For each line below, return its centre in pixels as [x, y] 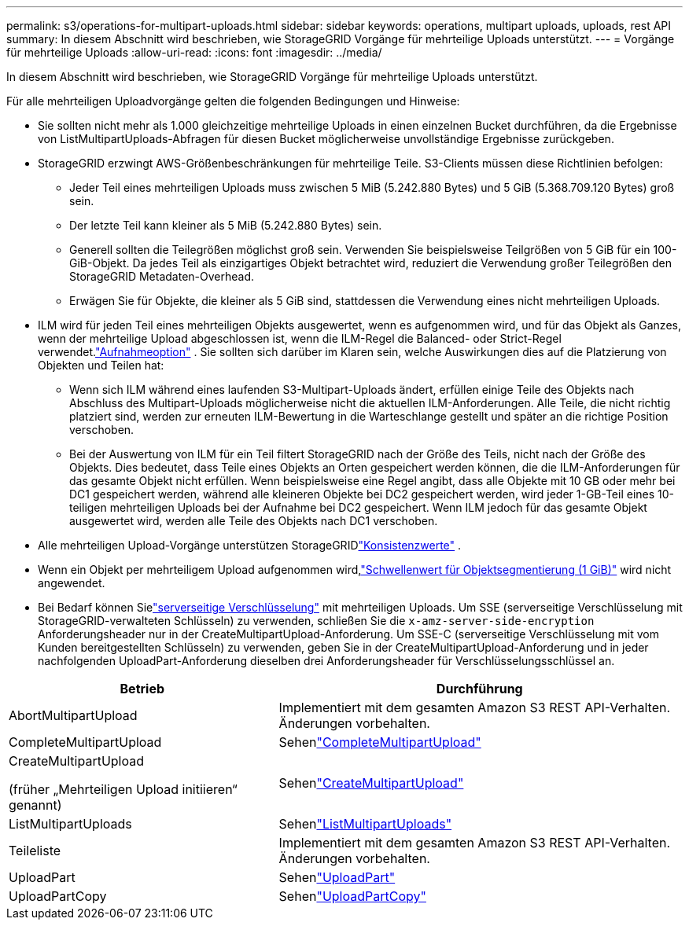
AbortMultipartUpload [73, 715]
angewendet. [72, 583]
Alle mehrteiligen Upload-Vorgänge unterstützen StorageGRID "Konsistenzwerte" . [250, 545]
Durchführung [479, 689]
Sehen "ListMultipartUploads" [365, 824]
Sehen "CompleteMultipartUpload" [380, 742]
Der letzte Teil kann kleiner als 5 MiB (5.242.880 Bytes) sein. [226, 225]
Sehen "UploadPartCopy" [352, 896]
